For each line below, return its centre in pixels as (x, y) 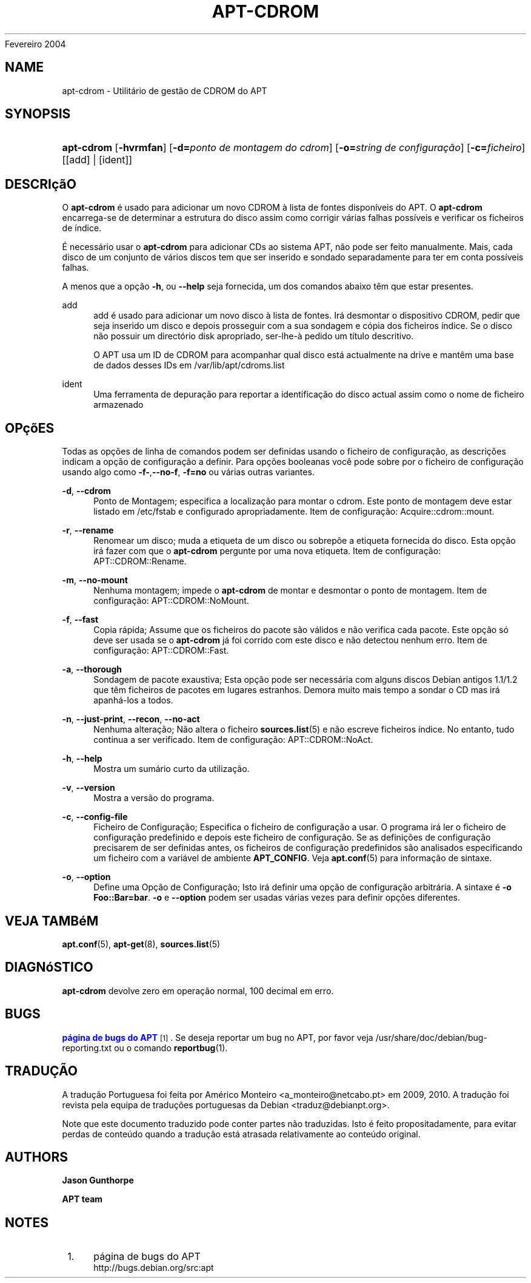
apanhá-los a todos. (133, 700)
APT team (82, 1199)
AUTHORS (37, 1157)
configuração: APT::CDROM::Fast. (161, 651)
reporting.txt (87, 1048)
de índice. (82, 228)
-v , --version (88, 788)
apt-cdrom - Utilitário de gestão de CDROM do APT (165, 90)
